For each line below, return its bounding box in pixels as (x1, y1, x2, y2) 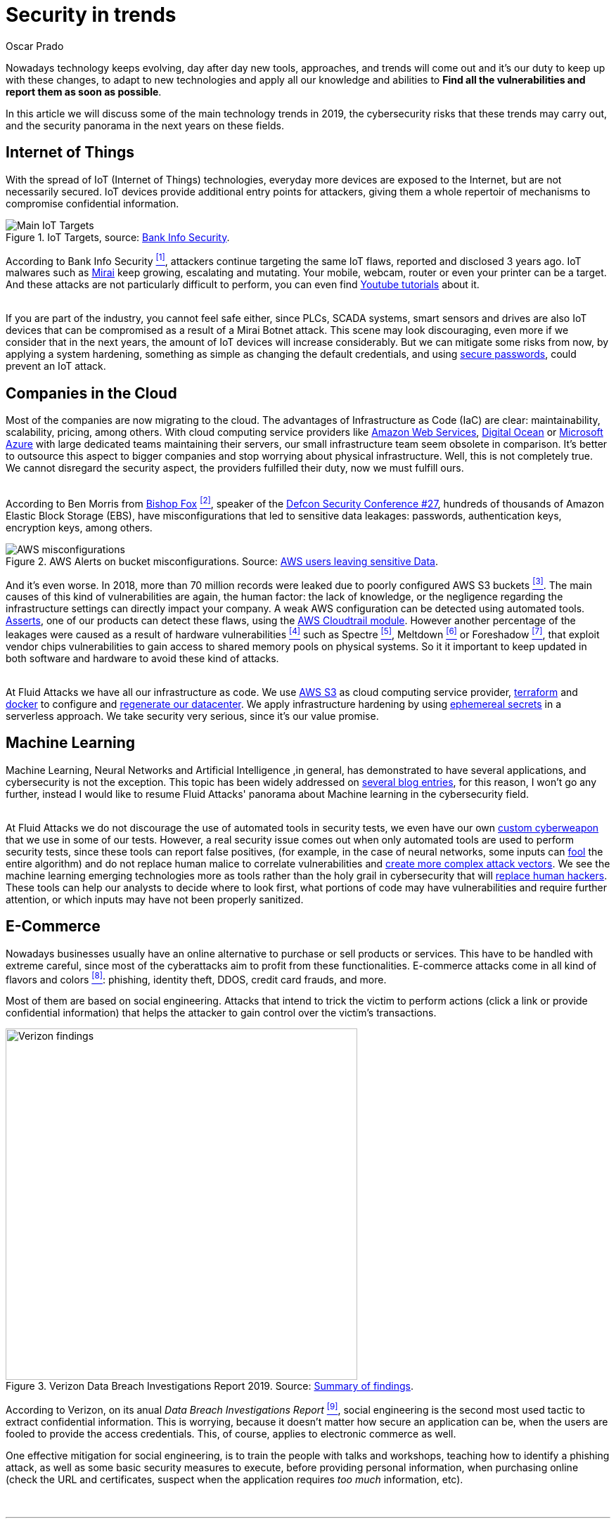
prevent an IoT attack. (6, 360, 106, 373)
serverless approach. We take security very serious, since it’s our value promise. (6, 710, 379, 723)
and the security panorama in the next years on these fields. (6, 119, 285, 131)
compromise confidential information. (6, 197, 179, 209)
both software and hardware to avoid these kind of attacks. (6, 652, 279, 665)
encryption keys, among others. (6, 521, 153, 534)
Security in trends (6, 3, 177, 27)
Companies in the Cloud (6, 384, 177, 402)
